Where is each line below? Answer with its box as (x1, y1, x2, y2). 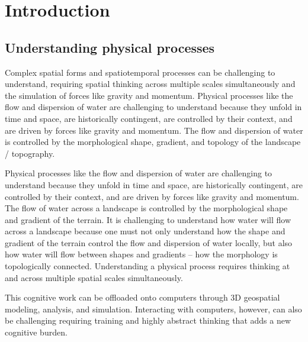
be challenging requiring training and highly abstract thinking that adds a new (5, 314, 291, 327)
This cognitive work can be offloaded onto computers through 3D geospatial (5, 291, 280, 304)
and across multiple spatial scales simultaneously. (5, 271, 183, 283)
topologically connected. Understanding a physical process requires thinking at (5, 260, 290, 272)
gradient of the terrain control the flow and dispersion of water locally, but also (5, 236, 293, 249)
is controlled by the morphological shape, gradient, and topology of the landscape (5, 135, 301, 148)
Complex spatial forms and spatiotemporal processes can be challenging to (5, 66, 275, 78)
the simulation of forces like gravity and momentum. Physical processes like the (5, 89, 293, 101)
